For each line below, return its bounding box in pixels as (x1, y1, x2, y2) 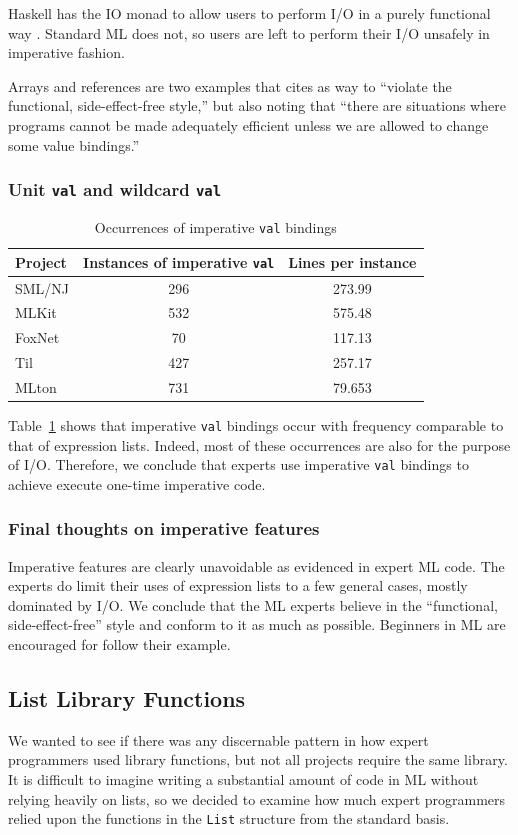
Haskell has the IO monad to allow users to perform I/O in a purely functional (8, 3, 491, 23)
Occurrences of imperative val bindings (94, 216, 337, 237)
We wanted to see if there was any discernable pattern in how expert (8, 729, 429, 750)
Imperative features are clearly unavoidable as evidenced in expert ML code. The (8, 555, 505, 576)
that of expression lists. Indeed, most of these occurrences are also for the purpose (8, 434, 511, 455)
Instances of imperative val (83, 251, 275, 272)
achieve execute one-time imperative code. (8, 473, 266, 494)
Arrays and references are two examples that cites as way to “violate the (8, 75, 452, 96)
